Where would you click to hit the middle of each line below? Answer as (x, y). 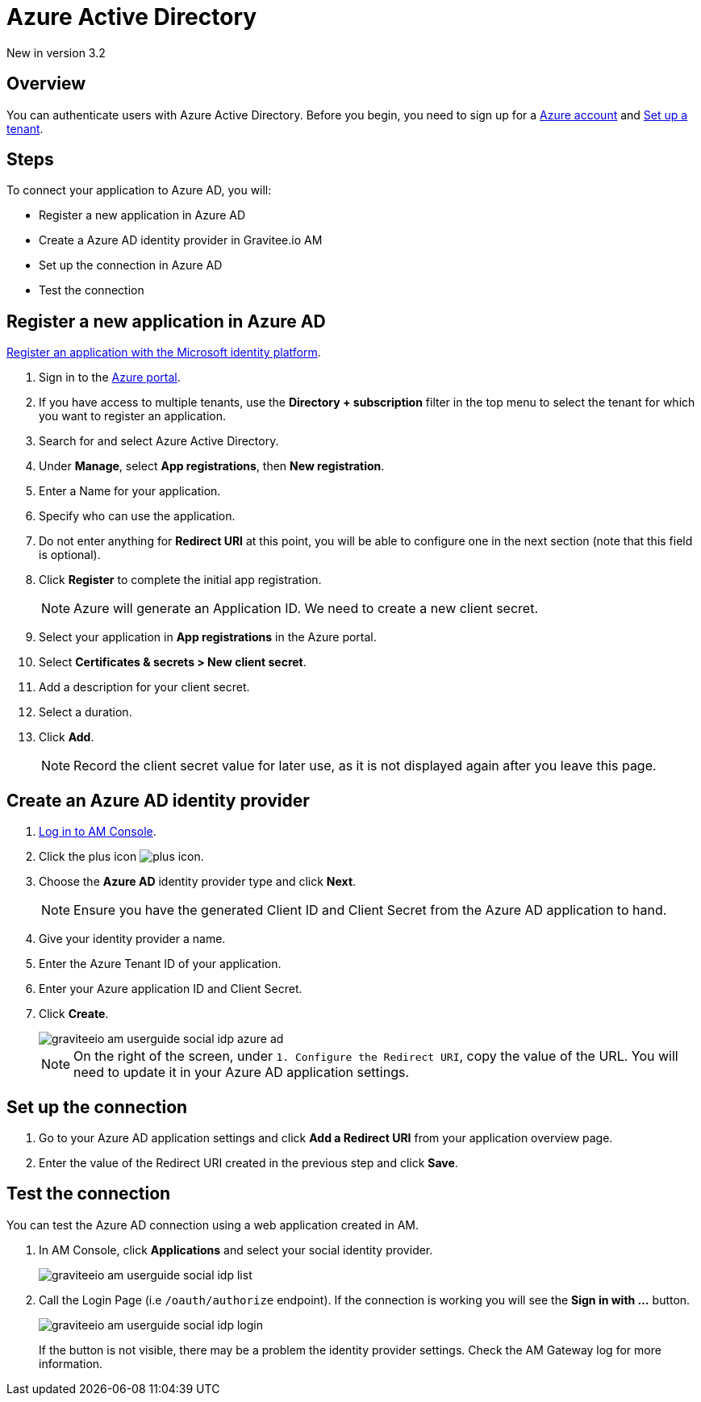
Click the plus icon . (121, 857)
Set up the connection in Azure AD (131, 265)
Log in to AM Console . (98, 832)
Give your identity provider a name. (132, 939)
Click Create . (74, 1014)
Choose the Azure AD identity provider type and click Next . (198, 882)
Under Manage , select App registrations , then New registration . (212, 466)
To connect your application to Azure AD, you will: (139, 190)
